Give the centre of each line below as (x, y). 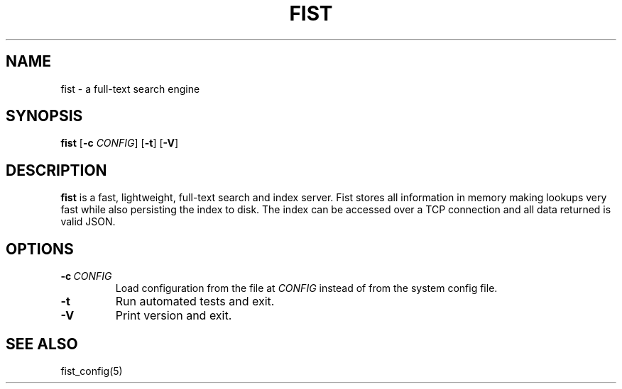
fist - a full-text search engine (130, 89)
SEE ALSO (42, 344)
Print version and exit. (174, 316)
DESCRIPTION (56, 170)
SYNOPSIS (44, 116)
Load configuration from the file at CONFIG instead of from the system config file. (306, 288)
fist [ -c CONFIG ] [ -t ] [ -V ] (120, 143)
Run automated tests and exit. (195, 301)
